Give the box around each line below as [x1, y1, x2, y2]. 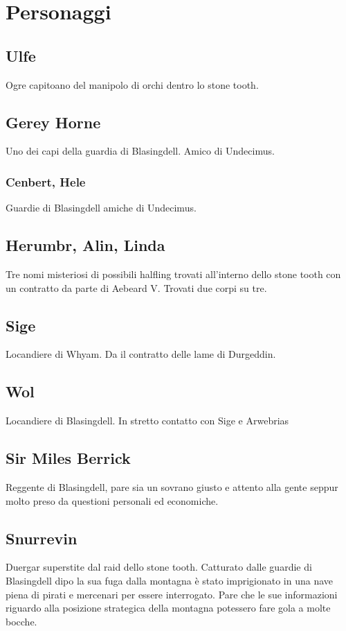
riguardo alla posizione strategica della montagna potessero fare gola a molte [6, 600, 331, 615]
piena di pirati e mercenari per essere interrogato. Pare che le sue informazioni [6, 587, 338, 601]
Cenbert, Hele [6, 173, 86, 190]
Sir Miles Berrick [6, 447, 131, 469]
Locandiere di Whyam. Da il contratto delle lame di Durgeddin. [6, 347, 276, 361]
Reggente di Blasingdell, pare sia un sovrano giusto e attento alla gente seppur [6, 479, 338, 494]
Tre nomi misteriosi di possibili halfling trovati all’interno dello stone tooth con [6, 266, 341, 281]
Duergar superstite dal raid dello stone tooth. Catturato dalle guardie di [6, 560, 312, 574]
